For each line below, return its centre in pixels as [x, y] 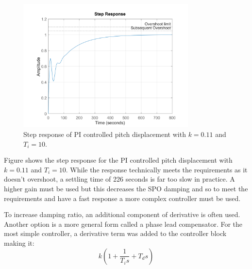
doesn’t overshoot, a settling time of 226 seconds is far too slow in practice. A [119, 179]
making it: [19, 243]
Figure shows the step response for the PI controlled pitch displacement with [118, 160]
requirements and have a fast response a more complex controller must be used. [122, 198]
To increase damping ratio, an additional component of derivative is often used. [122, 214]
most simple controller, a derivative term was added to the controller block [115, 233]
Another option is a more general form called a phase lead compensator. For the [123, 224]
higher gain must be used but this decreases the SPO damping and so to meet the [126, 188]
